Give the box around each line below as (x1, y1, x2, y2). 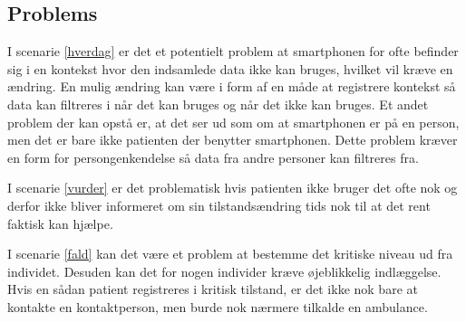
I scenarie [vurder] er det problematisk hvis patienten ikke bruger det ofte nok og (7, 178, 458, 197)
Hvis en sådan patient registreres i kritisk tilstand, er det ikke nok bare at (7, 279, 418, 298)
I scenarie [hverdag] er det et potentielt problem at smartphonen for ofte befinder (7, 42, 459, 61)
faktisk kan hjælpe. (7, 213, 113, 232)
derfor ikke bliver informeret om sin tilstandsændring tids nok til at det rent (7, 195, 431, 214)
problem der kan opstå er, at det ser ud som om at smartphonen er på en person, (7, 112, 460, 131)
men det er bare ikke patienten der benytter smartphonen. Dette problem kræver (7, 130, 458, 149)
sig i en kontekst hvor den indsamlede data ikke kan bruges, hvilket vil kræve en (7, 59, 453, 78)
